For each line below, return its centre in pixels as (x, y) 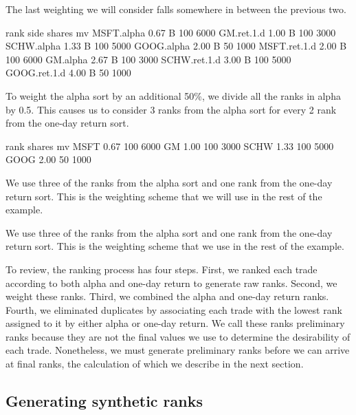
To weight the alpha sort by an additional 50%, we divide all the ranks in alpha (173, 95)
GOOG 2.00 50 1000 (48, 159)
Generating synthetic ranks (104, 401)
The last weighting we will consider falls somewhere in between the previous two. (176, 9)
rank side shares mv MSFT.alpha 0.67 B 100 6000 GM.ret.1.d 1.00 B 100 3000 (171, 32)
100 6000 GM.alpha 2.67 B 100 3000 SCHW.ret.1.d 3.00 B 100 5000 (148, 59)
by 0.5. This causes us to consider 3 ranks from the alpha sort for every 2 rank (171, 109)
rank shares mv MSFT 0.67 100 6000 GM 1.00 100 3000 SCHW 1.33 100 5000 (170, 146)
